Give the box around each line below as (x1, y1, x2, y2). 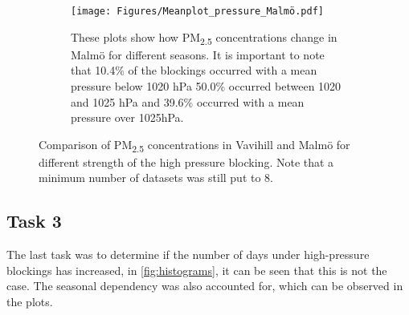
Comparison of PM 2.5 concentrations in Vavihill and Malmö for (39, 135, 350, 155)
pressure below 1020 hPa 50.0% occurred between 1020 (71, 77, 342, 94)
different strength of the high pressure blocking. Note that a (39, 153, 334, 170)
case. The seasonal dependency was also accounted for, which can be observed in (6, 277, 403, 294)
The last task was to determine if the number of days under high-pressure (6, 246, 370, 263)
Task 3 (6, 208, 62, 233)
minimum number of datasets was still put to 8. (39, 169, 273, 186)
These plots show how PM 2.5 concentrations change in (71, 28, 337, 47)
